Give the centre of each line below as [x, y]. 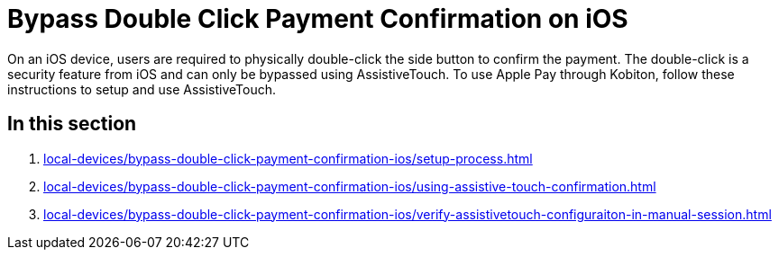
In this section [72, 124]
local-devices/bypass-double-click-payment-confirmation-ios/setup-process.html [288, 158]
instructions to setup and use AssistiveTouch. [142, 89]
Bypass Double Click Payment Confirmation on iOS [318, 19]
